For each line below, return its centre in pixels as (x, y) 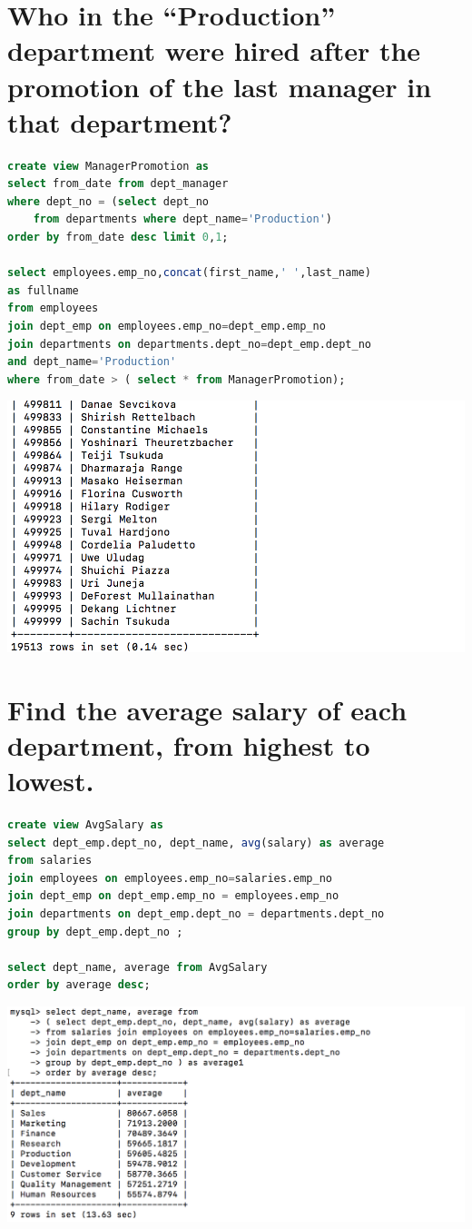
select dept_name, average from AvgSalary (138, 967)
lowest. (51, 781)
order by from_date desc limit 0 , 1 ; (118, 238)
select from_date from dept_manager (118, 184)
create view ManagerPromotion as (108, 166)
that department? (120, 121)
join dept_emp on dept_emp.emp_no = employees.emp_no (173, 896)
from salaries (50, 861)
